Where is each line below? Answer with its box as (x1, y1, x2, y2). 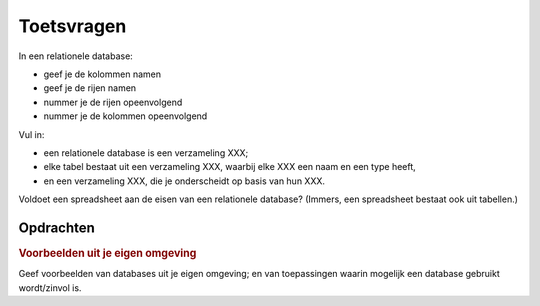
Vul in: (18, 128, 45, 140)
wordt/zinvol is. (18, 281, 82, 294)
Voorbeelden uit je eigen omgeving (18, 246, 197, 260)
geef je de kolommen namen (43, 68, 162, 80)
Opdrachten (18, 219, 95, 236)
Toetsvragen (18, 15, 127, 37)
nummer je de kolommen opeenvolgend (43, 110, 208, 122)
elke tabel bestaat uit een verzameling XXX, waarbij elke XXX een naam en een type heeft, (43, 161, 417, 173)
